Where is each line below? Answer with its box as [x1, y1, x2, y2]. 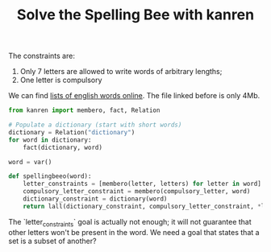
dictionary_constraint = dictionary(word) [23, 195, 168, 203]
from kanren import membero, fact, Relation [8, 106, 161, 114]
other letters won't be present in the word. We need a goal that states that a [8, 227, 260, 237]
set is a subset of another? [8, 236, 97, 246]
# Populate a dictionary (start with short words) [8, 121, 182, 130]
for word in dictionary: [8, 135, 92, 144]
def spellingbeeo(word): [8, 172, 92, 180]
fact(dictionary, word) [23, 143, 103, 151]
